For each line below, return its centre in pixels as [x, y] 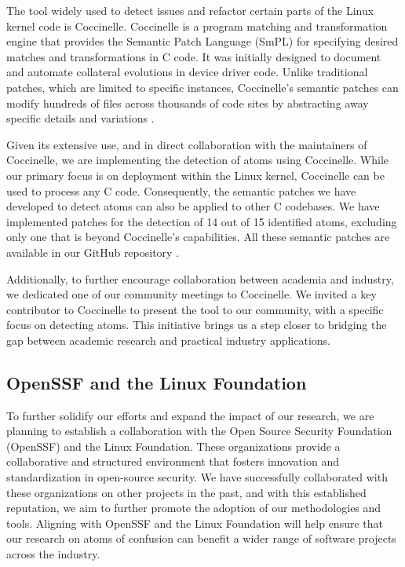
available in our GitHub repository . [93, 252]
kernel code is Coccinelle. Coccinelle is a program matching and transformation [197, 26]
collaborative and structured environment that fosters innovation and [173, 461]
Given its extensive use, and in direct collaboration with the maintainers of [187, 144]
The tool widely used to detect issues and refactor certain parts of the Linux [190, 10]
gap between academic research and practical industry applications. [168, 340]
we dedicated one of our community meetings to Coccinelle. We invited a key [192, 294]
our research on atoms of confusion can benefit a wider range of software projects [201, 538]
